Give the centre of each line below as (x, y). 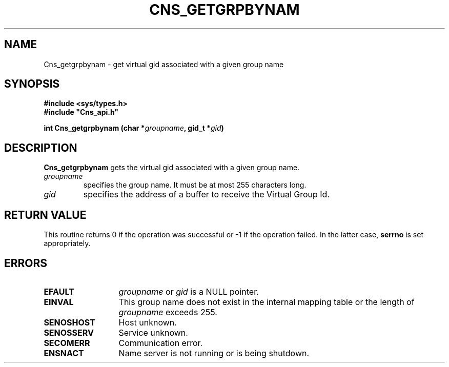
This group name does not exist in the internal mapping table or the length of (267, 302)
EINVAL (59, 302)
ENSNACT (64, 353)
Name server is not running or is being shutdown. (214, 353)
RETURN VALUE (45, 215)
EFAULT (59, 291)
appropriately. (67, 243)
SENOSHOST (69, 322)
